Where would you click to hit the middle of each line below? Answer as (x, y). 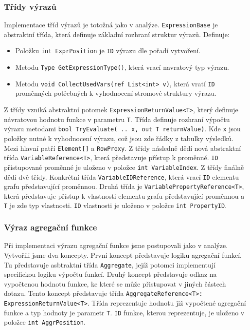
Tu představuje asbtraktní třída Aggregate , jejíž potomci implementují (110, 264)
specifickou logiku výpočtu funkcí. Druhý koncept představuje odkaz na (110, 274)
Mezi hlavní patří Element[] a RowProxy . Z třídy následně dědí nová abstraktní (123, 148)
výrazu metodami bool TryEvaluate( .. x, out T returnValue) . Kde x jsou (122, 129)
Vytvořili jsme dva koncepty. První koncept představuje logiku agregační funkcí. (123, 255)
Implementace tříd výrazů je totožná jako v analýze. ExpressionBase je (111, 25)
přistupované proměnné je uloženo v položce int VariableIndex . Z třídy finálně (124, 167)
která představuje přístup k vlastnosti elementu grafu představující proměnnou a (124, 196)
